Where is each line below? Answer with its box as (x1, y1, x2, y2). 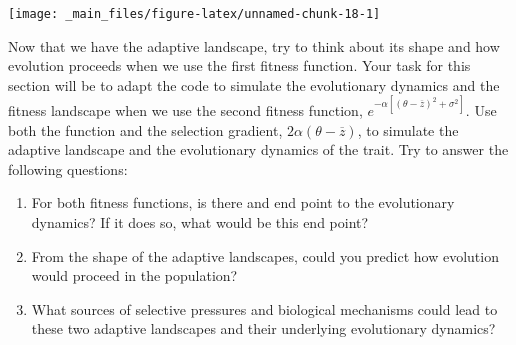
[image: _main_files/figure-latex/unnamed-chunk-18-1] (8, 7, 381, 21)
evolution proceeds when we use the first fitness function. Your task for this (8, 55, 471, 76)
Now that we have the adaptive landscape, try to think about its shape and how (8, 35, 500, 56)
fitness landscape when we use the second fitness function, (8, 99, 363, 120)
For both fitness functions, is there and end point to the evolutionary (31, 192, 455, 213)
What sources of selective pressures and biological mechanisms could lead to (31, 298, 498, 319)
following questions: (8, 158, 128, 179)
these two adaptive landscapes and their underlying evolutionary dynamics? (31, 318, 496, 339)
